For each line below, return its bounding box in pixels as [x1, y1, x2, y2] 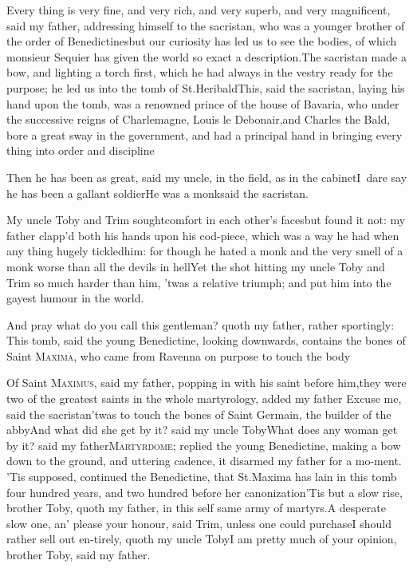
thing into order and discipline [6, 142, 155, 159]
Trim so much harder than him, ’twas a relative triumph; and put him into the [6, 274, 391, 290]
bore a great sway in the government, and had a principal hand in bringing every [6, 126, 403, 143]
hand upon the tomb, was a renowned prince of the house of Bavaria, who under [6, 95, 399, 112]
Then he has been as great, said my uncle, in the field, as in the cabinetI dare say [6, 168, 407, 185]
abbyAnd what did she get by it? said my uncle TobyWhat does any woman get [6, 421, 398, 438]
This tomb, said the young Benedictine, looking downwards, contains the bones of [6, 332, 406, 349]
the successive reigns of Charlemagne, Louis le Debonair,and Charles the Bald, [6, 111, 391, 128]
